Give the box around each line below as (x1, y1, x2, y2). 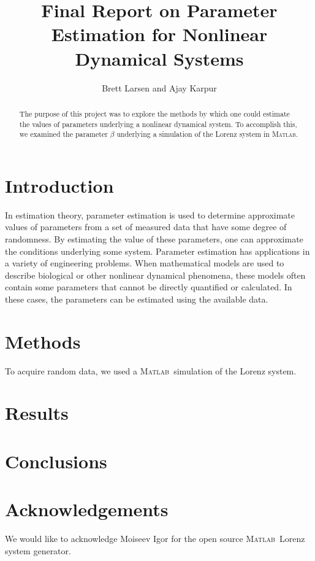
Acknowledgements (5, 497, 169, 522)
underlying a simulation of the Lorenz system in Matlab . (116, 129, 298, 139)
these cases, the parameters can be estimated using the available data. (5, 292, 268, 305)
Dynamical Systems (75, 45, 244, 71)
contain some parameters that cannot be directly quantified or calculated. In (5, 280, 292, 293)
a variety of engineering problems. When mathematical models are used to (5, 257, 284, 269)
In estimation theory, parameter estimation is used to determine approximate (5, 208, 295, 221)
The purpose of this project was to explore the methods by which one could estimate (19, 108, 290, 118)
